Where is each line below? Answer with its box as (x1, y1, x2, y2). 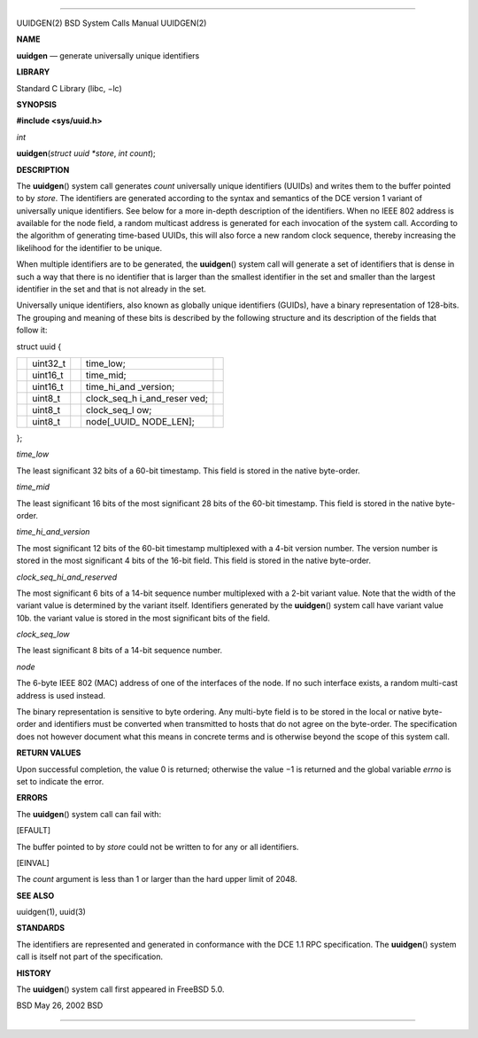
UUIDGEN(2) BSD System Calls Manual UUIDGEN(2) (16, 18, 207, 28)
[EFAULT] (16, 825, 51, 836)
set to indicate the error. (16, 776, 104, 786)
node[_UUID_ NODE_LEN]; (85, 415, 195, 427)
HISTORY (16, 967, 52, 979)
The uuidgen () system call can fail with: (16, 808, 162, 819)
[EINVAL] (16, 857, 50, 868)
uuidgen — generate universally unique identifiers (16, 50, 200, 61)
